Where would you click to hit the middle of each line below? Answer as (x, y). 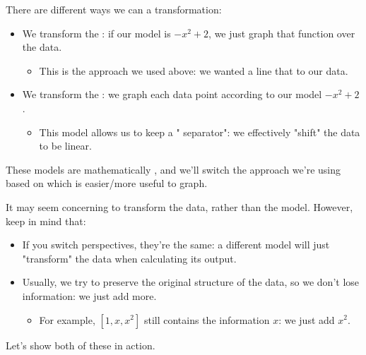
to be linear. (65, 146)
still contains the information (207, 319)
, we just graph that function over (282, 33)
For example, (67, 319)
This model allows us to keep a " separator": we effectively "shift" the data (200, 132)
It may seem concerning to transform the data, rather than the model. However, (179, 206)
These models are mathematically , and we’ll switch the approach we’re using (173, 169)
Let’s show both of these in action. (81, 345)
